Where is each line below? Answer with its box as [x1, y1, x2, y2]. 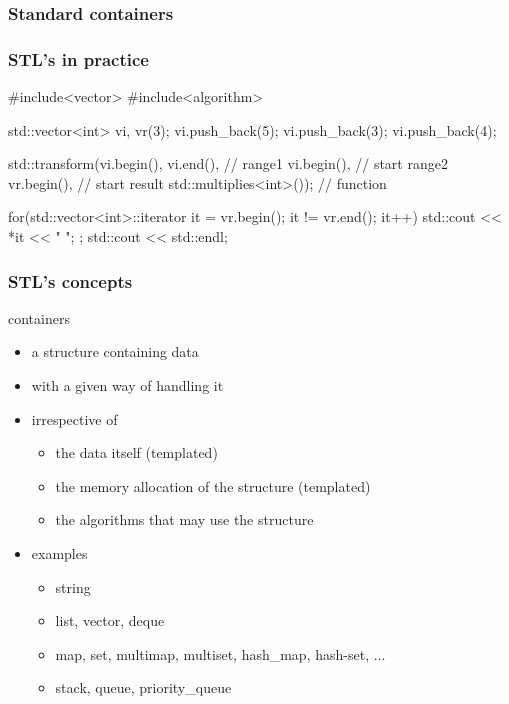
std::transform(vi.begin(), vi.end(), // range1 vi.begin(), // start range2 [8, 153, 448, 174]
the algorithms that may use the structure [55, 509, 314, 530]
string [55, 576, 91, 597]
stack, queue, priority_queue [55, 677, 232, 698]
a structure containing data [31, 341, 199, 362]
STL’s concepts [8, 268, 133, 293]
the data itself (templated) [55, 442, 218, 463]
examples [31, 543, 88, 563]
